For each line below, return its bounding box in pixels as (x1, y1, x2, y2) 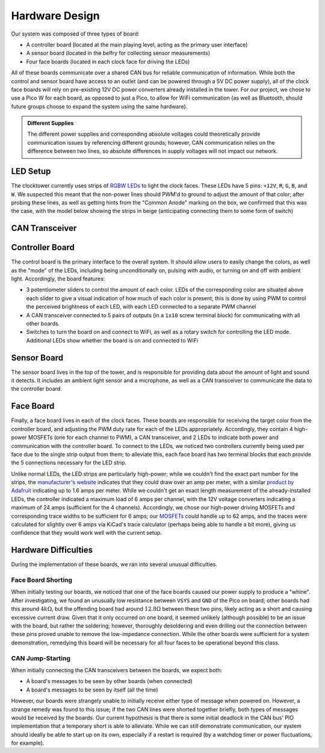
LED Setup (11, 166, 51, 177)
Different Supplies (27, 119, 74, 127)
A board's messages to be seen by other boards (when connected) (26, 678, 193, 685)
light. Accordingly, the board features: (11, 275, 105, 283)
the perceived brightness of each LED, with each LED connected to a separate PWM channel (26, 303, 256, 310)
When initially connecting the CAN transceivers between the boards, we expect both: (11, 666, 223, 673)
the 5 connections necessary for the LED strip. (11, 459, 126, 467)
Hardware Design (11, 9, 100, 22)
